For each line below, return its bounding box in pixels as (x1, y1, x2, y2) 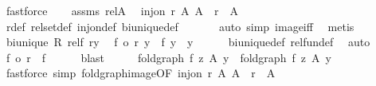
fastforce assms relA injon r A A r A (6, 2, 238, 18)
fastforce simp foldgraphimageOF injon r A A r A (6, 64, 276, 81)
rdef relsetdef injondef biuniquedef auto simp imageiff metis (6, 18, 354, 34)
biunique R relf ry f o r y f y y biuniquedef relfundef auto (6, 33, 370, 50)
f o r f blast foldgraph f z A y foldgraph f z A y (6, 49, 331, 65)
